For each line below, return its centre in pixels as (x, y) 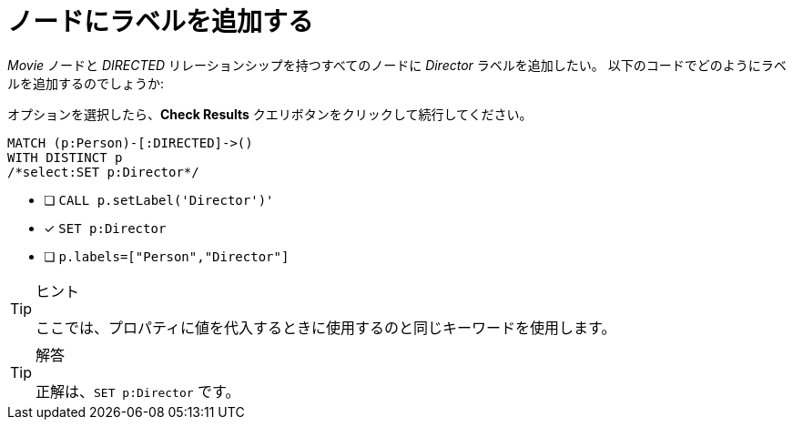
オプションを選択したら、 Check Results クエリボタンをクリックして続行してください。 (270, 114)
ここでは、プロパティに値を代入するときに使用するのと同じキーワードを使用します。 (326, 327)
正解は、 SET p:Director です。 (138, 391)
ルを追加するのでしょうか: (86, 83)
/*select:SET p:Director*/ (103, 172)
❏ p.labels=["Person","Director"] (167, 256)
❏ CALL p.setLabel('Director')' (159, 199)
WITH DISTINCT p (65, 157)
